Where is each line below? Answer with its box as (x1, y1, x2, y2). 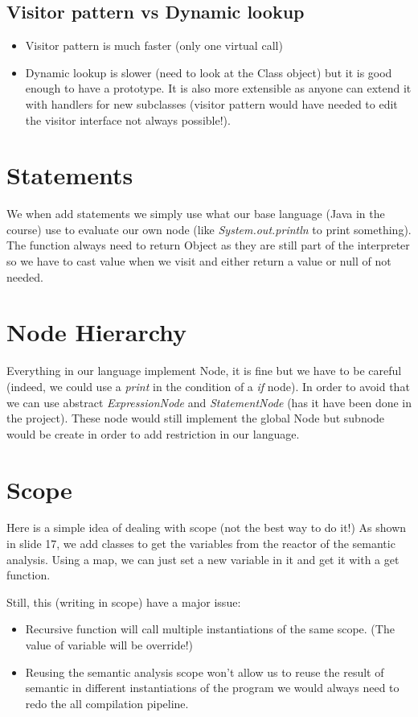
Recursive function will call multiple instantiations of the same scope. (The (25, 620, 395, 637)
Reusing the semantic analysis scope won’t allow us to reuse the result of (25, 663, 384, 680)
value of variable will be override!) (25, 637, 193, 653)
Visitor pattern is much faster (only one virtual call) (25, 37, 283, 54)
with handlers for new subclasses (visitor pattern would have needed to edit (25, 95, 398, 112)
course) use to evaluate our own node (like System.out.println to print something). (6, 220, 412, 237)
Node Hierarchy (6, 315, 187, 348)
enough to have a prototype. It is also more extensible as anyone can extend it (25, 80, 412, 97)
